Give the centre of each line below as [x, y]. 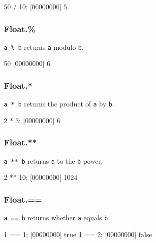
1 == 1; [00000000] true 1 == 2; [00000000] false [78, 234]
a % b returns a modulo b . [44, 47]
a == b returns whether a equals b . [57, 218]
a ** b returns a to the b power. [53, 160]
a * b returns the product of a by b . [59, 104]
